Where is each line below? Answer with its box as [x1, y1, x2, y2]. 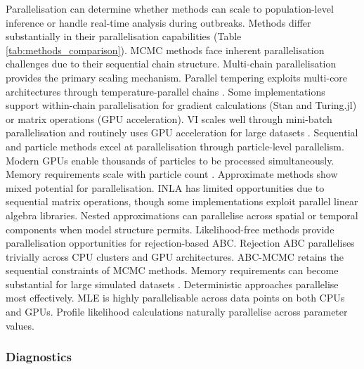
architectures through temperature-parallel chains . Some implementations [6, 84, 325, 98]
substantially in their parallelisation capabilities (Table [6, 29, 242, 44]
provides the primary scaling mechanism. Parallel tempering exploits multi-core [6, 70, 348, 84]
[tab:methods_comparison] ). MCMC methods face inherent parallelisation [6, 42, 325, 57]
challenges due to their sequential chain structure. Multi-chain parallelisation [6, 56, 337, 71]
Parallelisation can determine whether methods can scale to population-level [6, 1, 334, 15]
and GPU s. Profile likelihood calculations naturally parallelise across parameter [6, 304, 348, 319]
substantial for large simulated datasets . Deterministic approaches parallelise [6, 276, 339, 291]
